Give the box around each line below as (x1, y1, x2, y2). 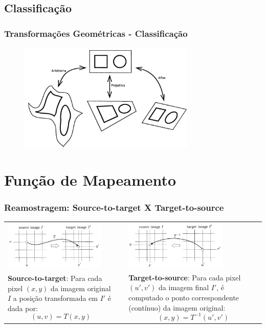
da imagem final (159, 282, 209, 293)
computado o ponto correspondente (128, 292, 239, 302)
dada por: (8, 302, 38, 313)
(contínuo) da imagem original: (128, 302, 226, 313)
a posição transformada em (13, 293, 98, 303)
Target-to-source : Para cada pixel (128, 272, 241, 282)
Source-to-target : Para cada (8, 273, 102, 283)
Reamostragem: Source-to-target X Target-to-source (4, 201, 224, 213)
